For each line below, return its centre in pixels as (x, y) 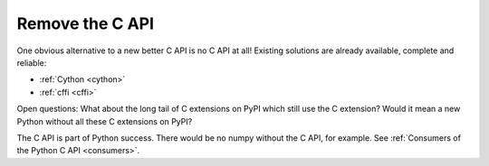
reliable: (32, 62)
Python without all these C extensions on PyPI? (105, 121)
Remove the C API (85, 23)
